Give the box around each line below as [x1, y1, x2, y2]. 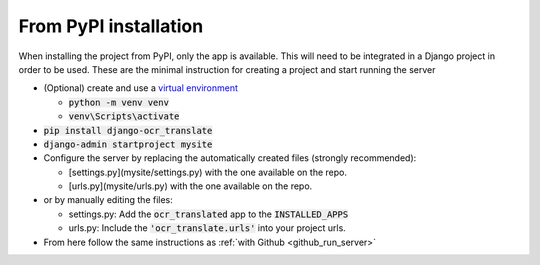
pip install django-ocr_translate [43, 125, 213, 136]
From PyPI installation [18, 15, 204, 37]
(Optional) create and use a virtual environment [43, 82, 239, 94]
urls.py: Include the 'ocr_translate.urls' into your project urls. [68, 222, 347, 234]
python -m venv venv [68, 96, 170, 108]
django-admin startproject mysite [43, 138, 213, 150]
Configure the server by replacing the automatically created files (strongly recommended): [43, 152, 417, 164]
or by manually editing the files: [43, 194, 174, 206]
